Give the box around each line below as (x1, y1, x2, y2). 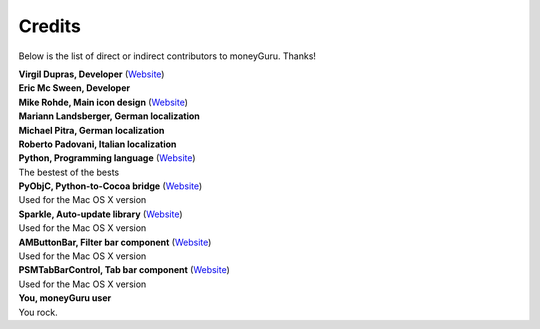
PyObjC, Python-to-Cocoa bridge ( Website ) (18, 180, 203, 192)
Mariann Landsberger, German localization (18, 110, 200, 122)
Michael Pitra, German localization (18, 124, 165, 136)
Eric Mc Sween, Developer (18, 82, 130, 94)
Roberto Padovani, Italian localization (18, 138, 177, 150)
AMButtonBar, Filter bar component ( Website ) (18, 236, 212, 248)
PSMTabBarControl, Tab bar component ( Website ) (18, 264, 230, 276)
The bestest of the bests (18, 166, 120, 178)
